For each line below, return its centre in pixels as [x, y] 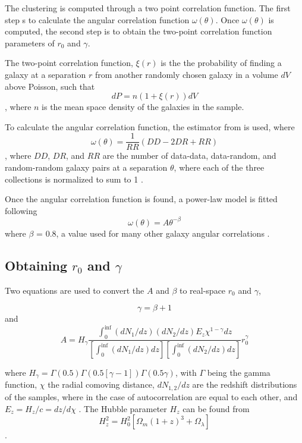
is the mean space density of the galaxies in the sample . [143, 107]
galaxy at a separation [45, 74]
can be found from [216, 408]
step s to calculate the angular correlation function [97, 19]
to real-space [202, 290]
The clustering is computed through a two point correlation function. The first [148, 8]
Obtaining [36, 265]
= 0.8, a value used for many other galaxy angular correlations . [153, 233]
